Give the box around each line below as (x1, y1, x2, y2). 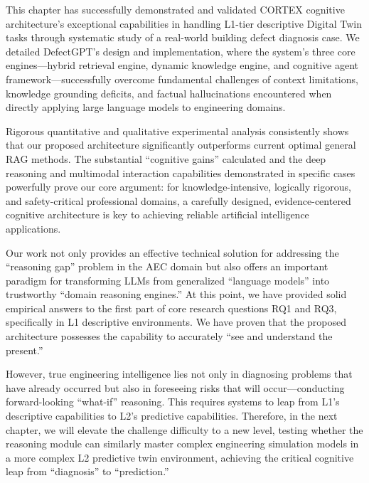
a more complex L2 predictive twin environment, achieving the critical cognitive (6, 450, 354, 465)
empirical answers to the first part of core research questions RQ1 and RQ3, (6, 300, 337, 315)
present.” (6, 342, 43, 357)
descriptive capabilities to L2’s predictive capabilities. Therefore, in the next (6, 408, 338, 423)
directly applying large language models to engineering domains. (6, 100, 286, 115)
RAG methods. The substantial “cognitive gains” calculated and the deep (6, 151, 326, 166)
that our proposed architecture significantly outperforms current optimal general (6, 137, 356, 152)
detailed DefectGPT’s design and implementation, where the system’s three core (6, 43, 355, 58)
